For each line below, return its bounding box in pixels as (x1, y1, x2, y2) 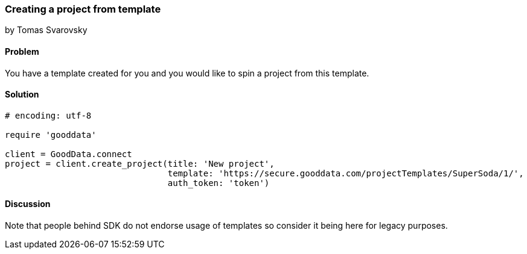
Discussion (5, 199, 51, 209)
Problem (5, 46, 39, 57)
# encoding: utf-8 (5, 110, 92, 120)
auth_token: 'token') (167, 178, 270, 188)
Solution (5, 89, 39, 100)
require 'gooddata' (5, 129, 97, 140)
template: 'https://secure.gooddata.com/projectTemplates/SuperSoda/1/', (167, 168, 524, 178)
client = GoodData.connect (5, 149, 132, 159)
